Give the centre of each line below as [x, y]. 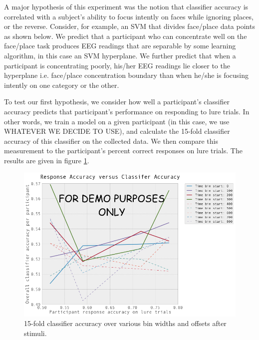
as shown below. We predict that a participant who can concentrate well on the [126, 36]
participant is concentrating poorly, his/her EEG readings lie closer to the [117, 65]
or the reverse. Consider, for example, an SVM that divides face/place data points [129, 26]
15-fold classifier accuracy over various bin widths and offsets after [125, 323]
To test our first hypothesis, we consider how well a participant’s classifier [117, 102]
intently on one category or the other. [62, 85]
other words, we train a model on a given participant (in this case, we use [117, 121]
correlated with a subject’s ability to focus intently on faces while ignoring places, [129, 16]
